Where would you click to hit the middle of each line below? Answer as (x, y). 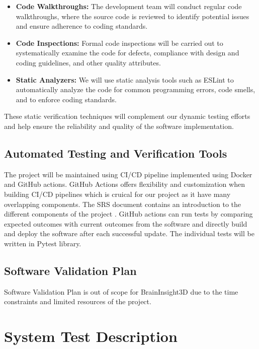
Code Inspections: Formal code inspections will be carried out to (119, 43)
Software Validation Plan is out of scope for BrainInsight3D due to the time (121, 291)
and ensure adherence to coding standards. (82, 26)
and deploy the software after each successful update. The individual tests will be (129, 233)
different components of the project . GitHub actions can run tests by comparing (128, 214)
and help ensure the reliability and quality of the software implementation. (119, 126)
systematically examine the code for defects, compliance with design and (127, 53)
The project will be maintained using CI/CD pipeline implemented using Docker (128, 174)
